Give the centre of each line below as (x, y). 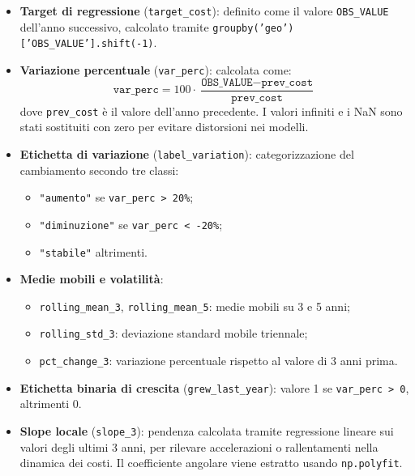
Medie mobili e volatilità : (92, 279)
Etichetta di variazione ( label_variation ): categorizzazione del (187, 153)
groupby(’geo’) (253, 28)
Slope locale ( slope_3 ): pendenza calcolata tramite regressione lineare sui (207, 430)
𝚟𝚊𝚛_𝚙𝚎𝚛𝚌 (136, 90)
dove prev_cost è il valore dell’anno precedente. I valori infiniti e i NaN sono (211, 110)
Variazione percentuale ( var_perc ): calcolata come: (156, 69)
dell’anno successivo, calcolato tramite (114, 26)
